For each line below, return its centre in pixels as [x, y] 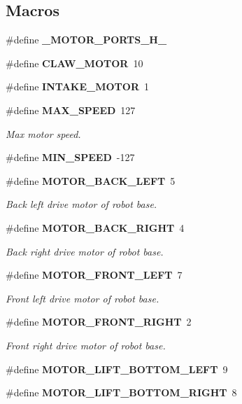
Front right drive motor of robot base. [86, 345]
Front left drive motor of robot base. [83, 298]
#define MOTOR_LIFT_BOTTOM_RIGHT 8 [121, 392]
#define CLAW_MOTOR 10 [74, 63]
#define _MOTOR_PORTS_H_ [86, 40]
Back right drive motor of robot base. [85, 251]
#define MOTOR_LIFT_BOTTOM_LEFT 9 [117, 369]
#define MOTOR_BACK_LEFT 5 [91, 180]
